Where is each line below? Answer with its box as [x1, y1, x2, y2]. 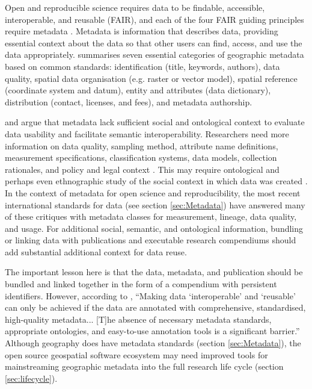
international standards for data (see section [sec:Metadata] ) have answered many [5, 198, 305, 211]
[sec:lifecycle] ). [5, 372, 58, 384]
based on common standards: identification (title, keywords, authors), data [5, 60, 280, 72]
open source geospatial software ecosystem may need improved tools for [5, 348, 268, 361]
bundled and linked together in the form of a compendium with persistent [5, 278, 277, 290]
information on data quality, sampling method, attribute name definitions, [5, 139, 278, 152]
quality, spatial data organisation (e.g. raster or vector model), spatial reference [5, 72, 298, 84]
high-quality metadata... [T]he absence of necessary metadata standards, [5, 313, 272, 325]
